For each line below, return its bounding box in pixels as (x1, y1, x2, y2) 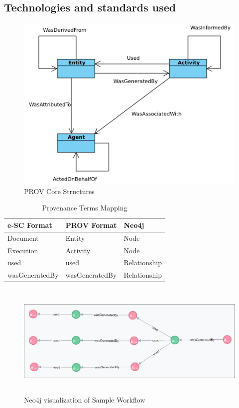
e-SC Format (7, 219, 52, 230)
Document (7, 232, 39, 243)
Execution (7, 245, 38, 255)
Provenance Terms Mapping (42, 203, 127, 213)
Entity (65, 232, 85, 243)
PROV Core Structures (24, 186, 95, 196)
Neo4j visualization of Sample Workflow (24, 394, 145, 405)
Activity (65, 245, 91, 255)
